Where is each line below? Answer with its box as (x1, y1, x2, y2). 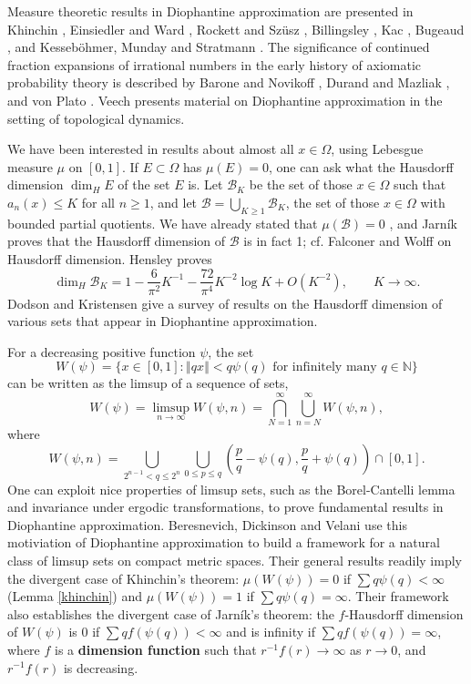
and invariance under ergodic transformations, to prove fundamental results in (7, 497, 444, 516)
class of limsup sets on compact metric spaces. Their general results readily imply (7, 550, 462, 569)
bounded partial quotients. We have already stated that (7, 213, 318, 232)
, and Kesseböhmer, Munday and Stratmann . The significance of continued (7, 37, 430, 56)
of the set (118, 175, 170, 194)
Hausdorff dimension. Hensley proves (7, 249, 212, 268)
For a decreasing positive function (7, 342, 196, 361)
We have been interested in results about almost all (7, 139, 294, 158)
